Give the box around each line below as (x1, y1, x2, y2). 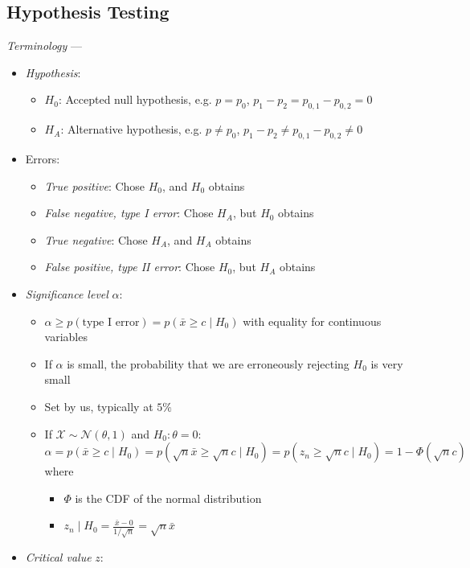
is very (370, 355, 403, 372)
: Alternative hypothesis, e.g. (60, 121, 202, 138)
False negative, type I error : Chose (44, 204, 214, 221)
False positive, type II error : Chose (44, 258, 215, 275)
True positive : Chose (44, 177, 145, 194)
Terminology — (6, 37, 83, 54)
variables (44, 328, 88, 345)
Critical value (25, 548, 92, 565)
